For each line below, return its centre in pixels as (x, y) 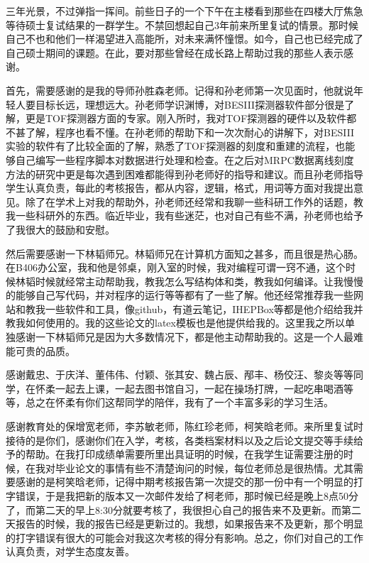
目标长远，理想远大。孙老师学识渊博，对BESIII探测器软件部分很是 (190, 104)
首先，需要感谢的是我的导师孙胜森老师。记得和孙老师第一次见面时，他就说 (180, 90)
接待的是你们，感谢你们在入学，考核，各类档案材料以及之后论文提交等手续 (180, 440)
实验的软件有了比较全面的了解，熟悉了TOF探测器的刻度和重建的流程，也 (176, 146)
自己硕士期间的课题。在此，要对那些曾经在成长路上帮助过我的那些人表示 (175, 52)
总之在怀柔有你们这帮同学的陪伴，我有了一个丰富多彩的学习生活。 (179, 402)
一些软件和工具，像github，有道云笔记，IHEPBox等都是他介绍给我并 (204, 308)
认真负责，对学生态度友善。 (70, 551)
